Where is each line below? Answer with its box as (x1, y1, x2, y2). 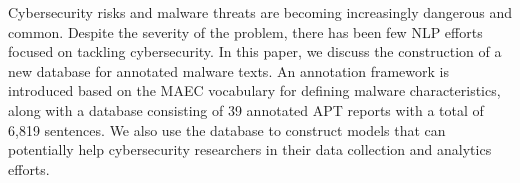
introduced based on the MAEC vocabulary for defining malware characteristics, (8, 80, 501, 101)
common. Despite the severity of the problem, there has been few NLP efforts (8, 21, 483, 42)
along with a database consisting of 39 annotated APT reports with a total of (8, 99, 484, 120)
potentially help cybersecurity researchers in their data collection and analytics (8, 139, 492, 160)
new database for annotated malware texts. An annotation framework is (8, 60, 449, 81)
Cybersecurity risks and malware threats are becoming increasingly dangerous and (8, 2, 512, 22)
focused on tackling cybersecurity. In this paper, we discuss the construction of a (8, 41, 502, 62)
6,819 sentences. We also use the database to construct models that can (8, 119, 446, 140)
